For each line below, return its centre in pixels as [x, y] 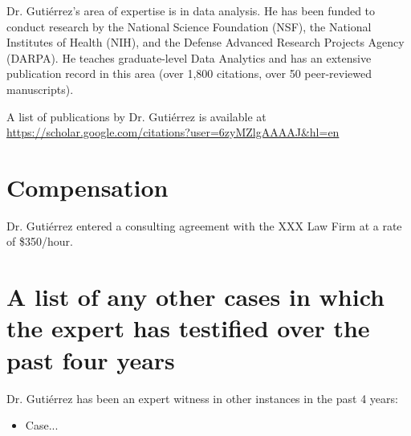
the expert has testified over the [188, 328]
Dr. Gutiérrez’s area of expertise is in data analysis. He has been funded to [191, 10]
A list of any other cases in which [195, 297]
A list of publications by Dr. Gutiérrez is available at [136, 116]
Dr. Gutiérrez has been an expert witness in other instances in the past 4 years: [202, 398]
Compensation [87, 187]
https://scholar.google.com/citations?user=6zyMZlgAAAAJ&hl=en [173, 132]
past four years [91, 359]
